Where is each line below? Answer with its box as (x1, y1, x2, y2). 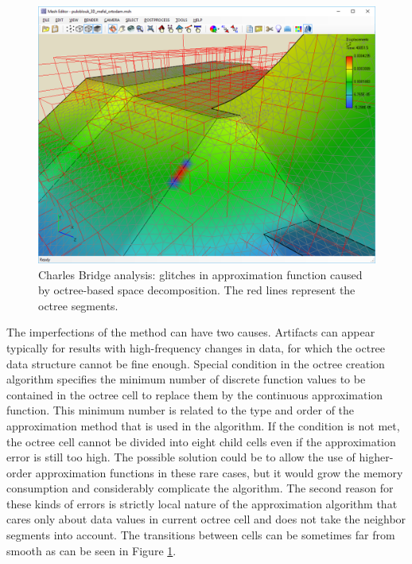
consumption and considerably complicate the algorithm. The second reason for (6, 480, 394, 496)
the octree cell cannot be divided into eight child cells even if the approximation (6, 433, 396, 449)
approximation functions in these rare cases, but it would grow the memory (35, 464, 403, 480)
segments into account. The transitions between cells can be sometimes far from (6, 527, 395, 543)
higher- (359, 449, 394, 465)
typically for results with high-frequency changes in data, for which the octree (6, 339, 386, 356)
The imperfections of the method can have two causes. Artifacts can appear (6, 324, 375, 340)
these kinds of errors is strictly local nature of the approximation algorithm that (6, 495, 398, 511)
